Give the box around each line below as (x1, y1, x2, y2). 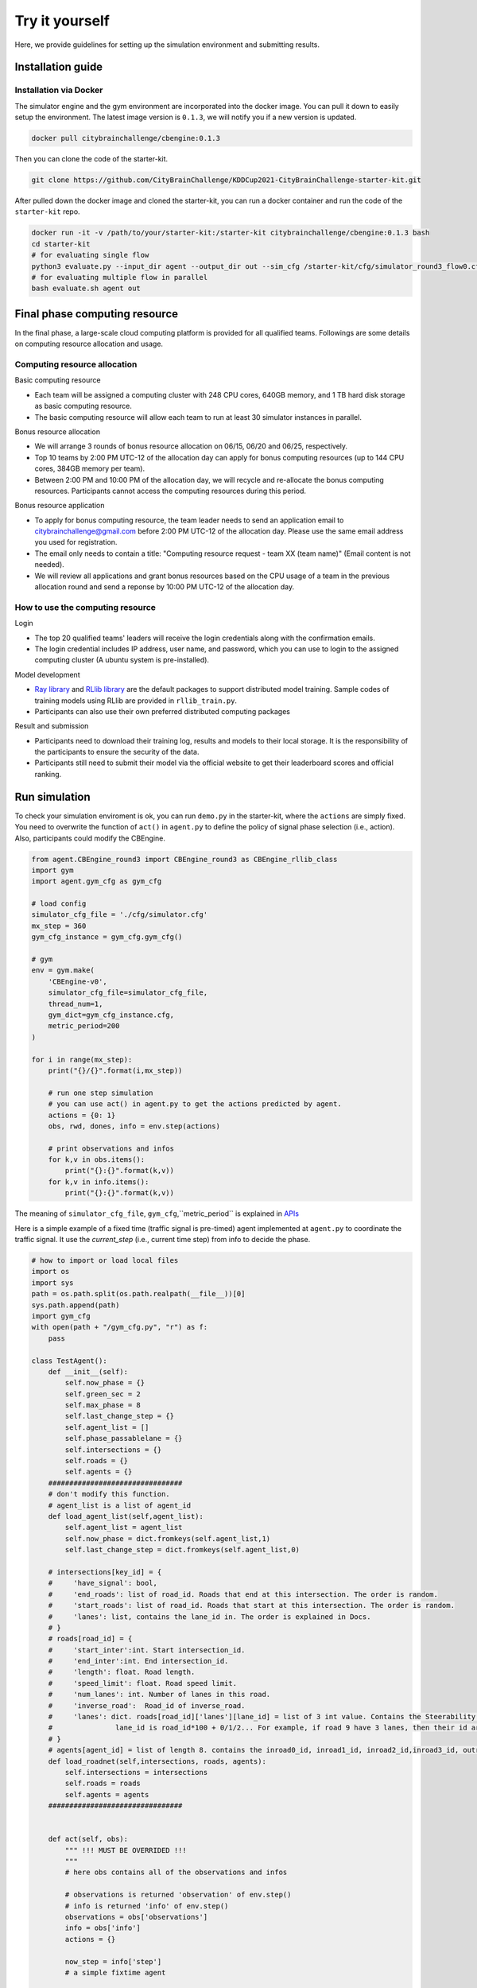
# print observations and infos (48, 1143, 175, 1153)
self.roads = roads (64, 1779, 141, 1788)
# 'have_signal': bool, (48, 1578, 158, 1588)
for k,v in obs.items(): (48, 1155, 145, 1164)
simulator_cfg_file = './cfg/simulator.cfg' (31, 911, 208, 919)
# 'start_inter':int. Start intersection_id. (48, 1645, 246, 1654)
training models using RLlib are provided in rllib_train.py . (34, 696, 238, 705)
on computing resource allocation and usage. (14, 339, 163, 349)
